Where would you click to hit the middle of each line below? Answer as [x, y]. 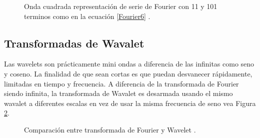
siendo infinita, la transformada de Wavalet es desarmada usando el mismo [118, 93]
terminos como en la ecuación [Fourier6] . [87, 16]
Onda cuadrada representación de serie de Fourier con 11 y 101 [121, 6]
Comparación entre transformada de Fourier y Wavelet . [110, 129]
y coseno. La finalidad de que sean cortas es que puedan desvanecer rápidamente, [128, 73]
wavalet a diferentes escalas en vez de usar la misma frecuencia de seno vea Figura [130, 103]
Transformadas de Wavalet [74, 43]
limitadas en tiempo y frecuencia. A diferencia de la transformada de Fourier [121, 83]
